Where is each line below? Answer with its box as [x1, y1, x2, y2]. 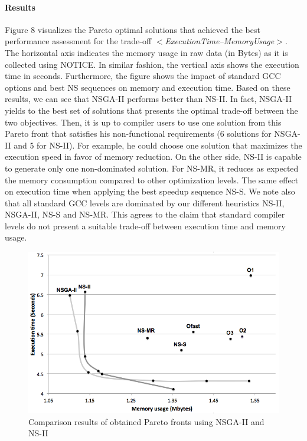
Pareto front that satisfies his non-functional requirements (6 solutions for [5, 127, 272, 140]
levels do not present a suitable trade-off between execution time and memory [5, 219, 286, 232]
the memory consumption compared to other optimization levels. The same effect [5, 173, 299, 186]
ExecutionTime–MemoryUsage [165, 35, 275, 47]
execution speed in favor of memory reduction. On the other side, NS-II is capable [5, 150, 302, 163]
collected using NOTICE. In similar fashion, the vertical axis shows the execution [5, 58, 299, 70]
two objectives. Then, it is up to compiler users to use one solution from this [5, 116, 282, 128]
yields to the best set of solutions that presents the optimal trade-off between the [5, 104, 298, 116]
